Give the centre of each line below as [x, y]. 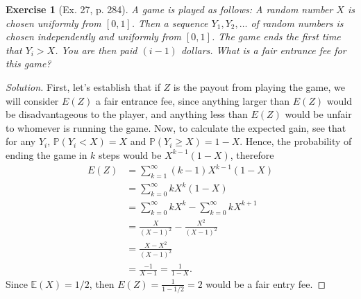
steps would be [130, 154]
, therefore [252, 154]
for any [21, 141]
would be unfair [318, 114]
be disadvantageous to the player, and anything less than [127, 114]
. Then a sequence [170, 23]
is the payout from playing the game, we [259, 86]
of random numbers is [297, 23]
